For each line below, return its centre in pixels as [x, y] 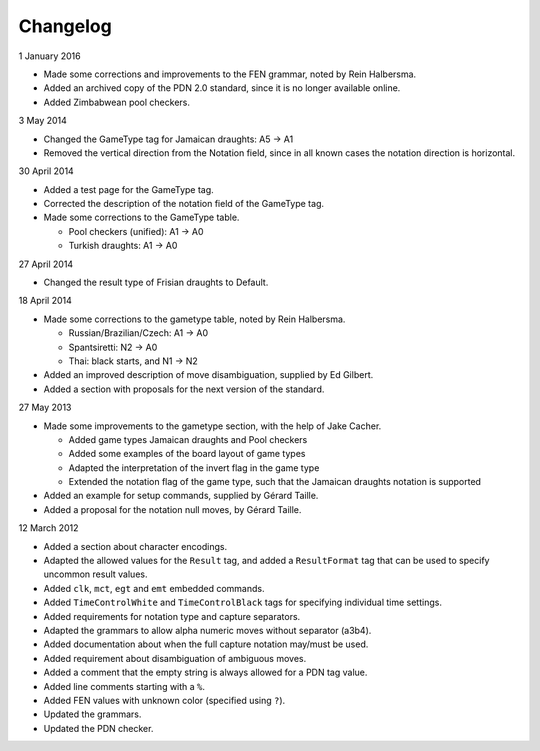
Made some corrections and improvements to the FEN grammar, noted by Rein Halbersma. [230, 74]
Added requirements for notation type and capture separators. [172, 616]
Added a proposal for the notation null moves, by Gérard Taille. [172, 509]
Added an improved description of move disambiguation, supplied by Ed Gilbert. [208, 375]
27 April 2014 [46, 264]
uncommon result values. [95, 574]
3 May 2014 [42, 121]
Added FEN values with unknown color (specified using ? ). [164, 700]
